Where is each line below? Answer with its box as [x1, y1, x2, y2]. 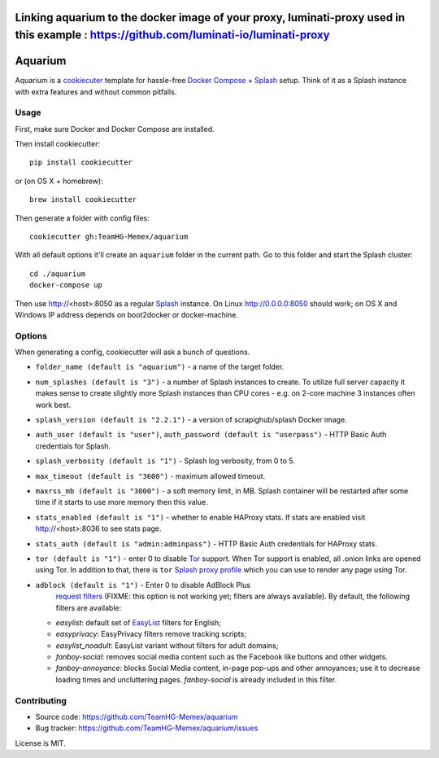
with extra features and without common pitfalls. [15, 86, 177, 97]
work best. [35, 400, 72, 410]
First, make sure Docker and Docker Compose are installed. [15, 124, 215, 134]
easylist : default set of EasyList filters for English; [55, 617, 221, 627]
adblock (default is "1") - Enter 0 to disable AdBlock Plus [35, 580, 251, 589]
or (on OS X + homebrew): [15, 176, 103, 186]
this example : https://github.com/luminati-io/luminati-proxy [15, 28, 330, 42]
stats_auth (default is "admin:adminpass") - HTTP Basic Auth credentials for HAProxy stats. [35, 538, 378, 549]
